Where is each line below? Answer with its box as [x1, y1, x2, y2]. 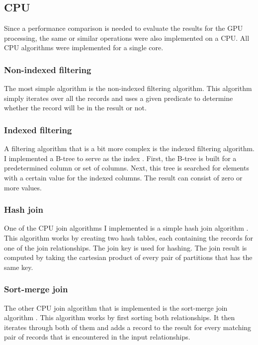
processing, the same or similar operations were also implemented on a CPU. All [4, 32, 250, 43]
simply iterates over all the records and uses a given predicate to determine [4, 92, 233, 103]
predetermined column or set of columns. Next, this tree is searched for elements [4, 163, 249, 173]
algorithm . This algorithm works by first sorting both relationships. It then [4, 312, 235, 323]
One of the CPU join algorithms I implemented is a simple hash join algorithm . [4, 223, 249, 233]
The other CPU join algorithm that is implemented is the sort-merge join [4, 302, 228, 313]
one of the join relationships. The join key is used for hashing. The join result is [4, 242, 247, 253]
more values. [4, 182, 42, 192]
